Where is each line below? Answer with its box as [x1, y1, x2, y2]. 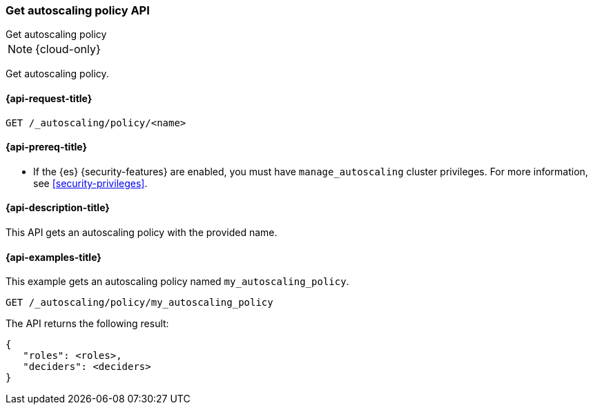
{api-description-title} [6, 202, 110, 214]
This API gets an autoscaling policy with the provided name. [6, 226, 278, 239]
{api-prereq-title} [6, 141, 88, 153]
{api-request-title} [6, 92, 93, 104]
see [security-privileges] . [33, 177, 148, 189]
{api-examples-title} [6, 251, 101, 263]
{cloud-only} [35, 42, 101, 57]
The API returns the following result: [6, 318, 169, 330]
